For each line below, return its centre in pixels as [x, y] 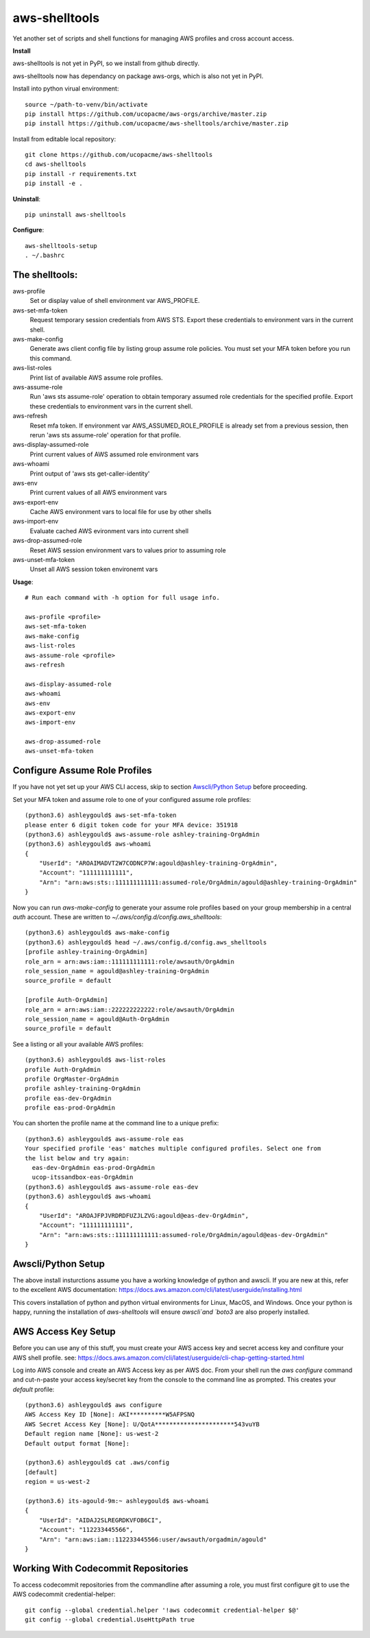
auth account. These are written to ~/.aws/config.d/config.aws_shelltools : [117, 917]
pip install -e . [54, 184]
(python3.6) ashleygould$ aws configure [94, 1405]
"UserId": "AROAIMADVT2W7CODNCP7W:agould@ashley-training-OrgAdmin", [158, 863]
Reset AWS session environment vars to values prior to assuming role [128, 550]
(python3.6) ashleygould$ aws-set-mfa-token [101, 815]
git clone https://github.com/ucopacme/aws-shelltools [119, 155]
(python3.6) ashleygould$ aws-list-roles [95, 1060]
